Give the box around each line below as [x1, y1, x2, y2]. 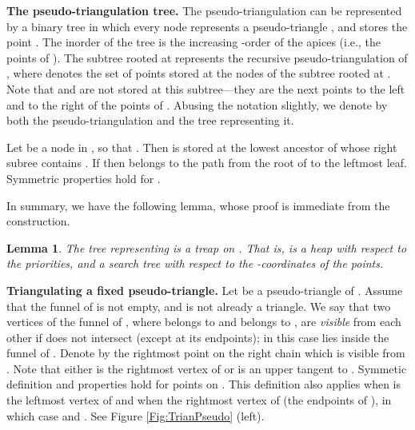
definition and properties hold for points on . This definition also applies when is [6, 376, 401, 392]
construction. [6, 213, 70, 229]
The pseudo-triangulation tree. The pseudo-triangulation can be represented [6, 2, 402, 18]
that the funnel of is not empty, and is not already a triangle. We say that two [6, 297, 391, 314]
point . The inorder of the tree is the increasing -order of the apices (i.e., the [6, 34, 381, 50]
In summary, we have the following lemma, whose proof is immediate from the [6, 197, 390, 213]
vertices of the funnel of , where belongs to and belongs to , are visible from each [6, 313, 401, 330]
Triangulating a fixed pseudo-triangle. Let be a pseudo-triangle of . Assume [6, 281, 403, 298]
